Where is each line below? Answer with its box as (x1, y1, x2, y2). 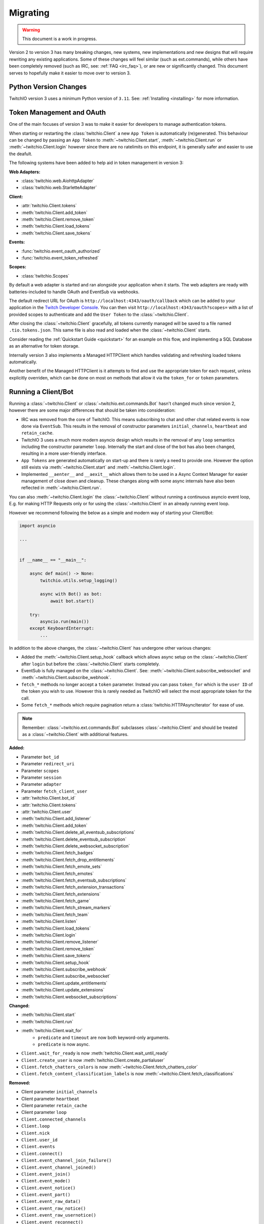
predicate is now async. (38, 1041, 90, 1047)
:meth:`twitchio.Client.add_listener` (21, 816, 91, 822)
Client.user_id (21, 1137, 58, 1143)
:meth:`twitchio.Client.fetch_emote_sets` (21, 864, 102, 870)
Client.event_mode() (21, 1178, 71, 1184)
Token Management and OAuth (9, 108, 106, 117)
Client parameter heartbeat (21, 1096, 80, 1102)
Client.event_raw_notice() (21, 1205, 86, 1211)
